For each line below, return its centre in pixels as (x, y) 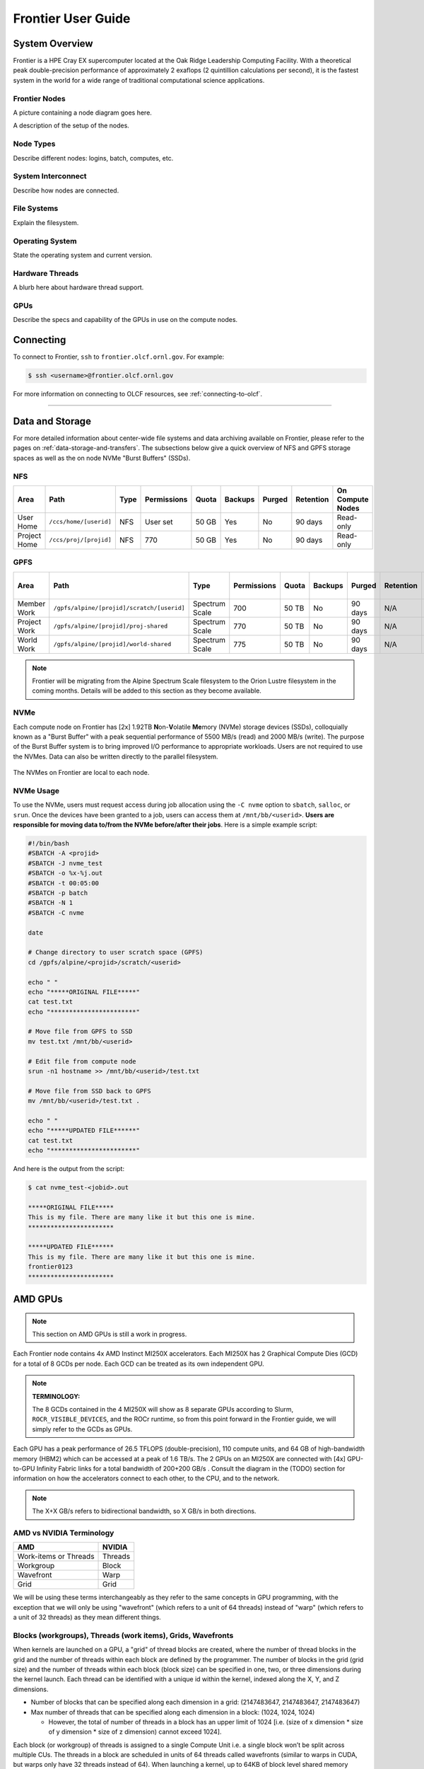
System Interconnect (50, 176)
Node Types (34, 144)
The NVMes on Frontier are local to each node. (81, 773)
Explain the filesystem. (46, 222)
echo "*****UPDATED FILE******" (84, 1131)
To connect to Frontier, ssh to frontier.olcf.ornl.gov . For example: (119, 357)
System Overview (53, 44)
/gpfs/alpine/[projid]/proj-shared (111, 626)
